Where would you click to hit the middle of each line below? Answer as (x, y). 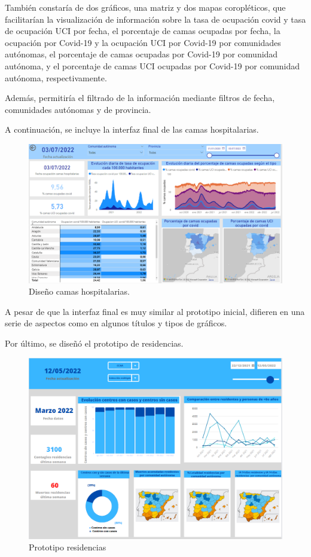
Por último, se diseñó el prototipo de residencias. (94, 343)
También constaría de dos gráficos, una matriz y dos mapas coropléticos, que (145, 7)
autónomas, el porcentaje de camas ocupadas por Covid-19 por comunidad (141, 54)
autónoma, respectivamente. (56, 77)
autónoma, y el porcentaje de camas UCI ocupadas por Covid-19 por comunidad (152, 65)
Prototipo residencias (68, 547)
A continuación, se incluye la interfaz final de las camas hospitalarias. (132, 129)
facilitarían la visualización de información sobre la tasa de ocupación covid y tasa (155, 19)
